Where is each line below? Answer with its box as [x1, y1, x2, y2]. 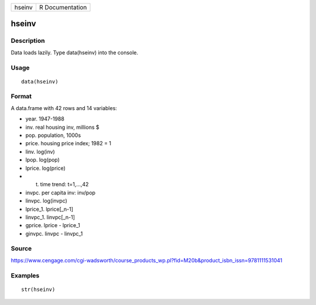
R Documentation [39, 4, 87, 11]
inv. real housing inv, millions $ [25, 124, 99, 131]
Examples [11, 271, 40, 279]
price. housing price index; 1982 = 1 [25, 140, 111, 147]
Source [11, 245, 32, 253]
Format [11, 92, 32, 101]
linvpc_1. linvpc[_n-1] [25, 214, 75, 221]
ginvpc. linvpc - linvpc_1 [25, 230, 83, 237]
